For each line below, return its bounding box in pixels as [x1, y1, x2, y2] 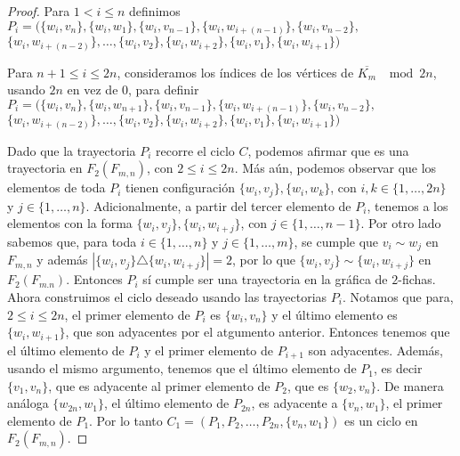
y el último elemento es [271, 305, 398, 323]
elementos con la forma [7, 214, 133, 232]
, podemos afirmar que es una [247, 141, 409, 159]
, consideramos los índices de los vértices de [117, 62, 354, 81]
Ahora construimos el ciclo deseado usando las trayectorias [7, 287, 327, 305]
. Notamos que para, [342, 287, 454, 305]
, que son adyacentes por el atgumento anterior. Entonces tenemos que [65, 322, 450, 341]
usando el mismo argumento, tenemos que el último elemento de [7, 359, 357, 378]
